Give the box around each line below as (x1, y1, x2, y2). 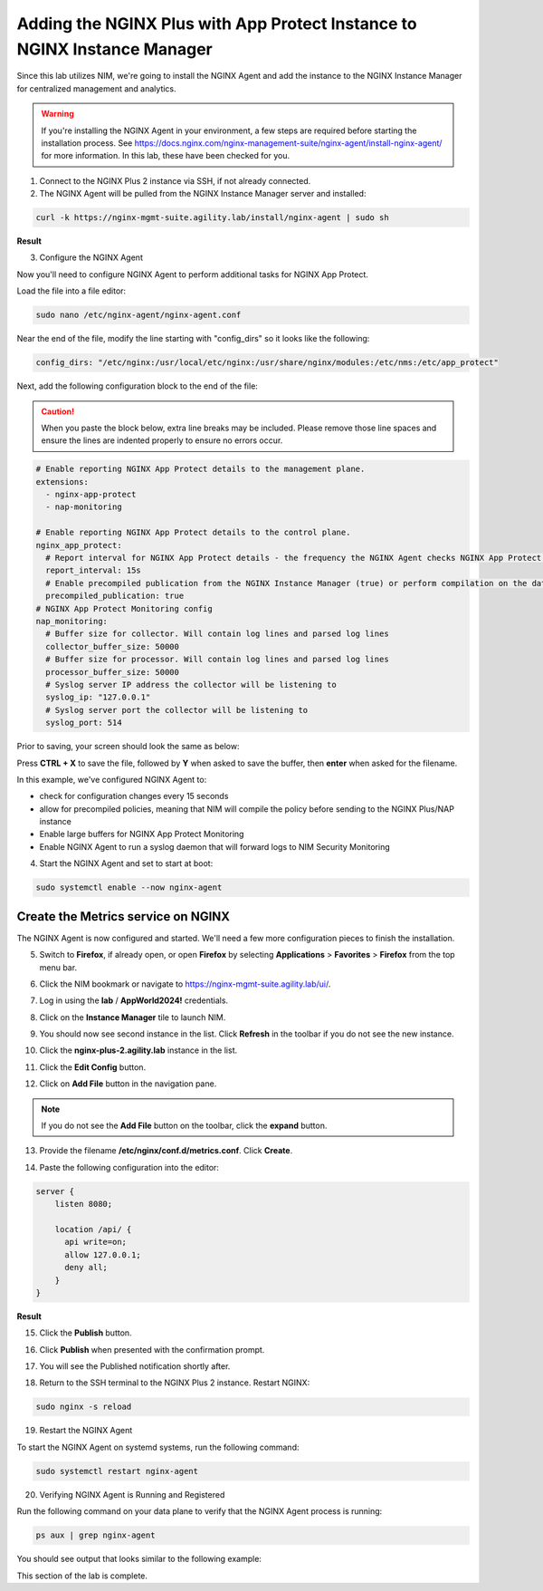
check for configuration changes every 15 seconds (39, 791, 229, 802)
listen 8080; (54, 1199, 113, 1210)
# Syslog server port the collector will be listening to (45, 705, 309, 715)
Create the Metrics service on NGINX (16, 909, 231, 924)
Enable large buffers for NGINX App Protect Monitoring (39, 829, 244, 840)
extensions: (35, 477, 90, 487)
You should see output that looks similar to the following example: (16, 1554, 262, 1565)
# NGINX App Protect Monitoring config (35, 603, 213, 613)
